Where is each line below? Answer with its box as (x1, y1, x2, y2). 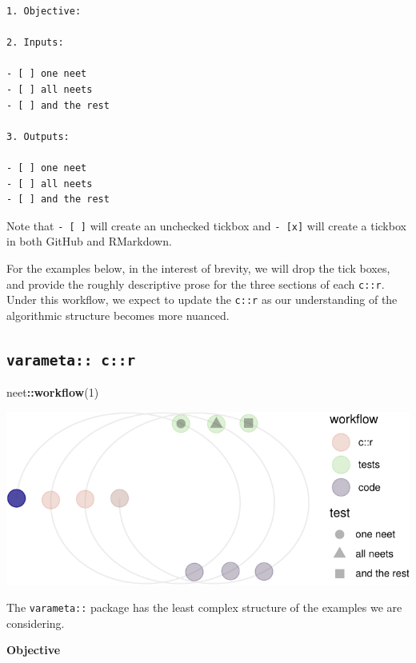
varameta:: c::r (6, 351, 136, 369)
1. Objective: (6, 6, 82, 17)
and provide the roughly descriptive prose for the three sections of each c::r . (6, 275, 385, 292)
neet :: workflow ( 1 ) (6, 384, 99, 401)
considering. (6, 614, 65, 631)
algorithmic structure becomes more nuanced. (6, 306, 230, 323)
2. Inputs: (6, 37, 64, 49)
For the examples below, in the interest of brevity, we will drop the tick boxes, (6, 259, 390, 276)
